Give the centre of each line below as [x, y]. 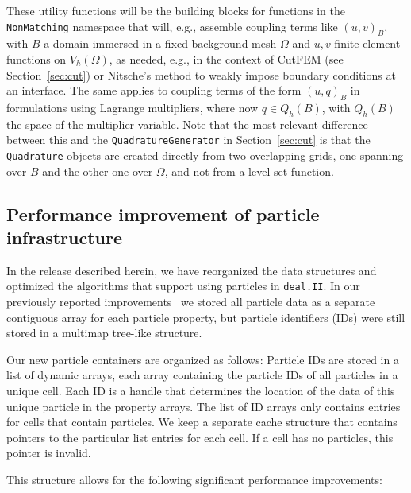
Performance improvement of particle [163, 214]
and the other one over [98, 171]
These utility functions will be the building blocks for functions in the [176, 10]
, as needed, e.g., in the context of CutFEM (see [226, 58]
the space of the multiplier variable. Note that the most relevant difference [187, 124]
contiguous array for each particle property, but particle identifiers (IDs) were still [206, 317]
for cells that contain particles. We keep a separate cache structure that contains [202, 422]
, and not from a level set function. [249, 171]
